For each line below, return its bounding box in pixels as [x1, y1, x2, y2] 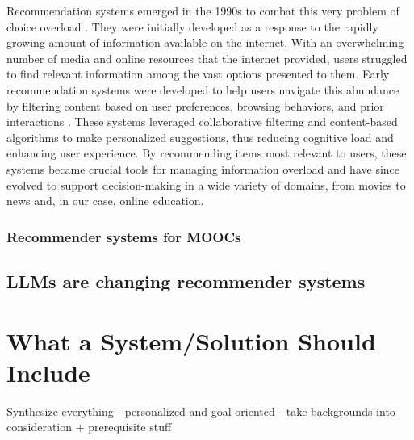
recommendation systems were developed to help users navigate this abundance [6, 81, 399, 98]
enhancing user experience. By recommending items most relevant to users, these [6, 145, 407, 161]
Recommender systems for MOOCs [6, 226, 241, 246]
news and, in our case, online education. [6, 192, 204, 209]
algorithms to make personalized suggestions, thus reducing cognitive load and [6, 128, 394, 145]
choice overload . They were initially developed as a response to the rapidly [6, 18, 378, 35]
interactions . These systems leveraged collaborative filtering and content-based [6, 113, 398, 130]
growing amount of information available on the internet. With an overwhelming [6, 34, 404, 51]
